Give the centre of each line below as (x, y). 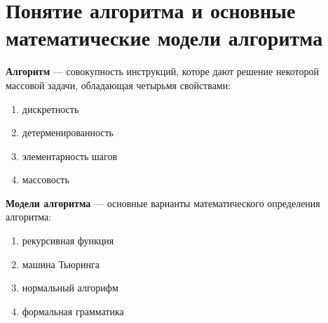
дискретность (50, 108)
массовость (46, 179)
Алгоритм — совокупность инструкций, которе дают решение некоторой (162, 71)
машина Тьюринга (61, 264)
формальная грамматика (73, 311)
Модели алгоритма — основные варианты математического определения (163, 203)
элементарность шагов (70, 156)
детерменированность (68, 132)
